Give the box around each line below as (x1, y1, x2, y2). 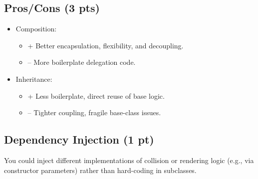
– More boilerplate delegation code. (27, 57, 136, 67)
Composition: (15, 23, 57, 34)
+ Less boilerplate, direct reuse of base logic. (27, 90, 165, 101)
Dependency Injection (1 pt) (4, 132, 154, 147)
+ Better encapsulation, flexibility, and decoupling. (27, 40, 184, 50)
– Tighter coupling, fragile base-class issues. (27, 107, 161, 118)
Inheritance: (15, 73, 52, 84)
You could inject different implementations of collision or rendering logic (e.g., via (4, 155, 254, 165)
